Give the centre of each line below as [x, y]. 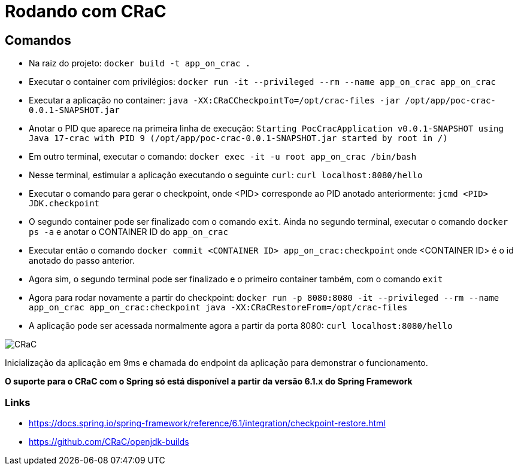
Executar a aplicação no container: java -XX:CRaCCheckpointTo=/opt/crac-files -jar [214, 100]
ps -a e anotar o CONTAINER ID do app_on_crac [128, 232]
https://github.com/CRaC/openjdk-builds [109, 441]
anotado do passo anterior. [82, 261]
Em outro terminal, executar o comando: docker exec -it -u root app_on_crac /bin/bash [223, 157]
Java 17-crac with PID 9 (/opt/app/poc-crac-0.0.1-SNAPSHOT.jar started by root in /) [238, 138]
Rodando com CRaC [86, 11]
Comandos [38, 40]
